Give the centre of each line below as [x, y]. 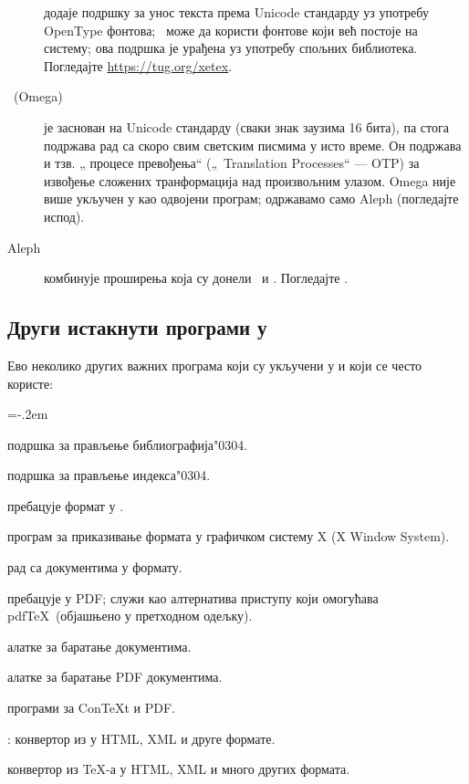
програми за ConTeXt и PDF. [91, 708]
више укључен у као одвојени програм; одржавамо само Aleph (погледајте [251, 199]
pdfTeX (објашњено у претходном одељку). [130, 616]
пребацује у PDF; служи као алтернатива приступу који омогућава [193, 597]
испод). [64, 216]
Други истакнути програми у [137, 327]
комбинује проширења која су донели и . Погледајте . [196, 278]
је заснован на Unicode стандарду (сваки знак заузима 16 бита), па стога [246, 126]
